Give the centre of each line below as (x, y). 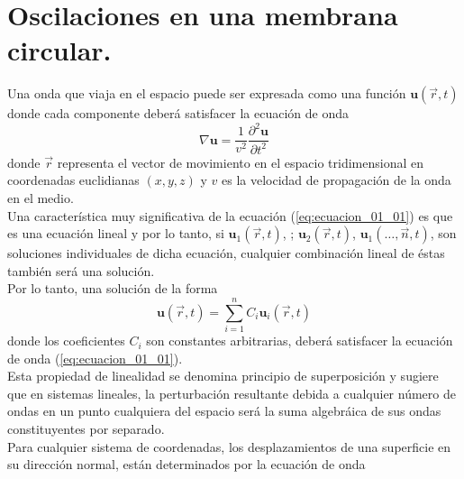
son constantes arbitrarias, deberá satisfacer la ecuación (300, 341)
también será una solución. (81, 270)
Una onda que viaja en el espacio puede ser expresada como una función (207, 93)
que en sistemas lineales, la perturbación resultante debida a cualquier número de (232, 393)
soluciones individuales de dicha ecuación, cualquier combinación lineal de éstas (226, 253)
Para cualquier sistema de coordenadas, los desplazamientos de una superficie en (229, 446)
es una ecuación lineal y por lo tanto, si (116, 233)
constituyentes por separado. (86, 429)
